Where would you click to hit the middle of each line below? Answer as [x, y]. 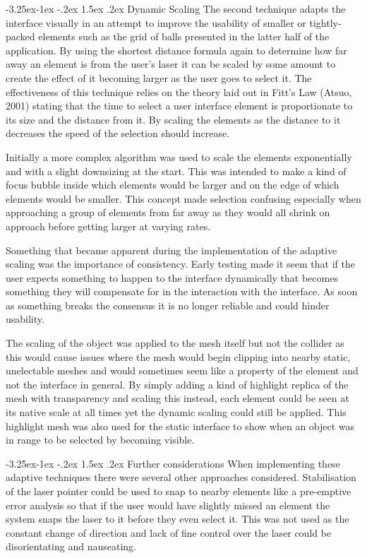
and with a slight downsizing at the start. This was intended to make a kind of [176, 171]
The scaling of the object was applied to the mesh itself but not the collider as [175, 343]
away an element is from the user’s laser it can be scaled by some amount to [171, 64]
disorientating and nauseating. [71, 546]
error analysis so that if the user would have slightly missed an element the [168, 505]
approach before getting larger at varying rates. [108, 226]
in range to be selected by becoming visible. [100, 440]
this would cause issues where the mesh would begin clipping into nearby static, [178, 356]
